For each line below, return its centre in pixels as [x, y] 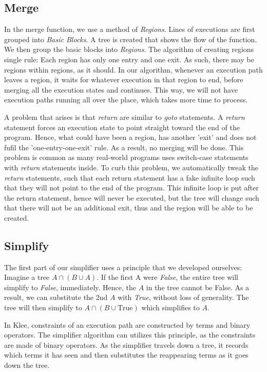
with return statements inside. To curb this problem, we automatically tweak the [131, 167]
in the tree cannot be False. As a [198, 287]
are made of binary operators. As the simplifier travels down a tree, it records [126, 344]
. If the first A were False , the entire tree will [167, 277]
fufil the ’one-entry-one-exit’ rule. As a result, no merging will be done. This [124, 147]
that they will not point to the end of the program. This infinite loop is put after [131, 188]
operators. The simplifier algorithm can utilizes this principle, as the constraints [130, 335]
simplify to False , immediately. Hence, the [70, 287]
